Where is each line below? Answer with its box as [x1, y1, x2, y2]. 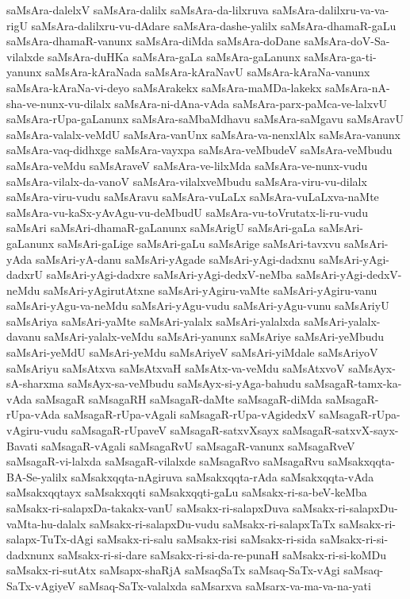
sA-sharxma [6, 375, 64, 392]
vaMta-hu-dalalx [6, 515, 86, 531]
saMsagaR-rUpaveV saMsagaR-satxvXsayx [71, 422, 279, 439]
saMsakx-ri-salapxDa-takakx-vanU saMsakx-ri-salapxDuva [6, 500, 289, 516]
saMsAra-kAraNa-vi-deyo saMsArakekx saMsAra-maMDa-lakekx [6, 79, 322, 95]
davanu [6, 328, 41, 345]
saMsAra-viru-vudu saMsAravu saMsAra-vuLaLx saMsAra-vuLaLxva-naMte [6, 188, 379, 205]
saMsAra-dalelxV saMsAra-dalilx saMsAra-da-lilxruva [6, 2, 269, 17]
